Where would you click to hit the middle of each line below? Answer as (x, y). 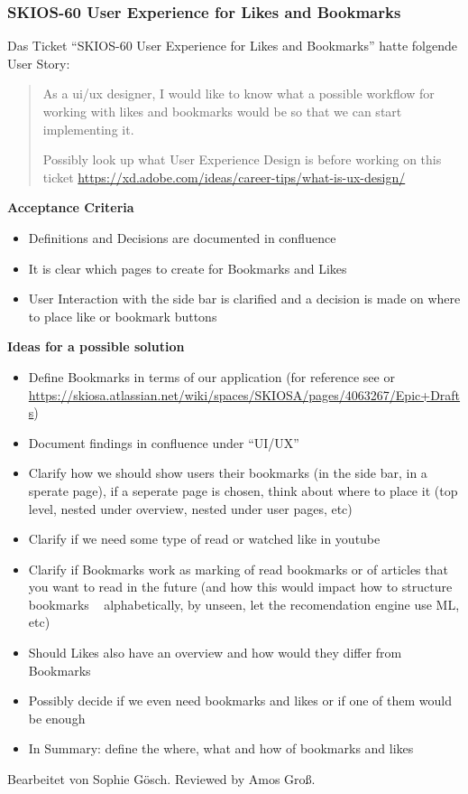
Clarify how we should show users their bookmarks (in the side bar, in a (228, 473)
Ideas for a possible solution (96, 346)
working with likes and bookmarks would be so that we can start (222, 111)
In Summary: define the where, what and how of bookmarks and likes (221, 748)
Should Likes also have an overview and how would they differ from (215, 653)
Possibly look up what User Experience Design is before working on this (242, 159)
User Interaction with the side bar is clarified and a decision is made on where (244, 299)
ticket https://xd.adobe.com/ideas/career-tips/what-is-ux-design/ (224, 177)
